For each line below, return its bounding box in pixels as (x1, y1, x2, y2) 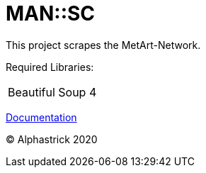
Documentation (6, 111, 77, 123)
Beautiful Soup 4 (8, 84, 97, 99)
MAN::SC (6, 1, 96, 26)
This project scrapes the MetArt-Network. (6, 38, 201, 51)
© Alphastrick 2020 (6, 133, 98, 145)
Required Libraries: (6, 60, 94, 73)
